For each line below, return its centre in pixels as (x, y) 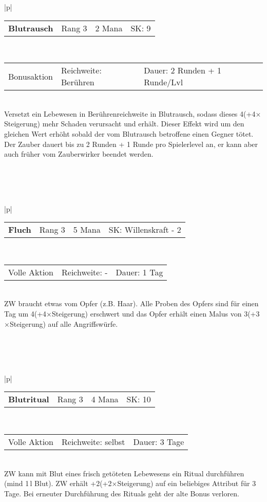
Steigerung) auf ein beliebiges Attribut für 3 (187, 483)
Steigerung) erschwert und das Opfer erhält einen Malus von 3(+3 (156, 313)
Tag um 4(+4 (25, 313)
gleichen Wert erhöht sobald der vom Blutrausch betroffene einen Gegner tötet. (129, 133)
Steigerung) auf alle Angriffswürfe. (64, 323)
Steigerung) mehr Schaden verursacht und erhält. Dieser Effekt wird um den (124, 124)
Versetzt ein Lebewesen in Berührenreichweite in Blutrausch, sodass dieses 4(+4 (130, 113)
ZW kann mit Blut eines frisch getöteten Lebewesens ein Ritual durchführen (124, 473)
